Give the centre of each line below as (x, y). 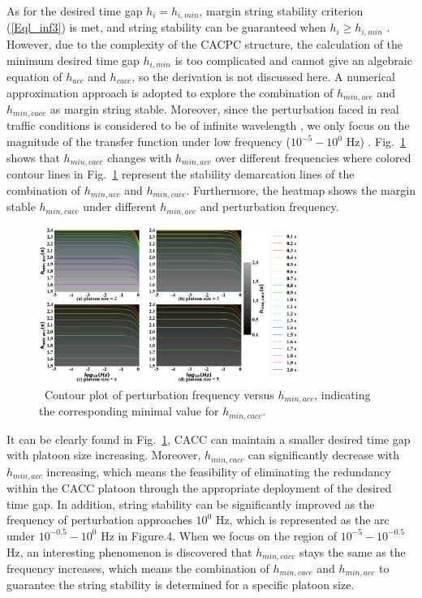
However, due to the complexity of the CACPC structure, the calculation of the (205, 43)
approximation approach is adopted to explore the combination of (170, 92)
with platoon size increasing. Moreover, (104, 455)
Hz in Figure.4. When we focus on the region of (219, 535)
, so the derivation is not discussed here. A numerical (263, 76)
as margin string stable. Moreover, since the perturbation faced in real (224, 109)
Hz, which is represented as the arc (302, 520)
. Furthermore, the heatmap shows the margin (301, 189)
